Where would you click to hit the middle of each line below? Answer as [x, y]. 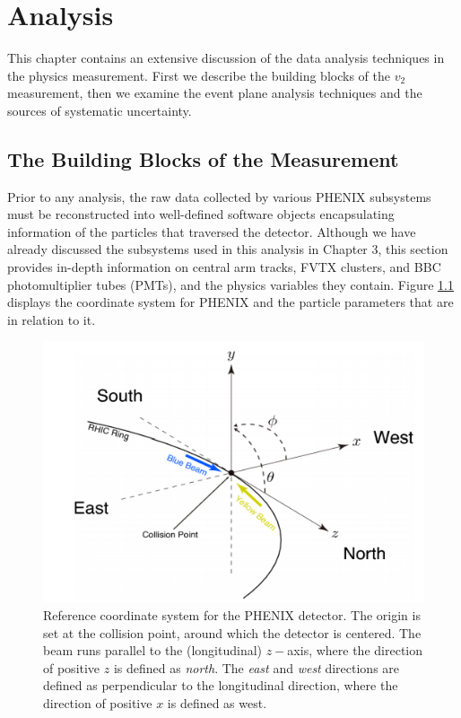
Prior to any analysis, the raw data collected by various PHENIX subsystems [219, 196]
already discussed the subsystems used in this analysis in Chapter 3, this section [228, 249]
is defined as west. [217, 702]
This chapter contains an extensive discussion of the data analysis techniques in [226, 58]
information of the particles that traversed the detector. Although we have [212, 231]
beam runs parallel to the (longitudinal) [153, 650]
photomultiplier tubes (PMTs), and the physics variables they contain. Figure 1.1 [230, 284]
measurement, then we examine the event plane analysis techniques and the [215, 93]
